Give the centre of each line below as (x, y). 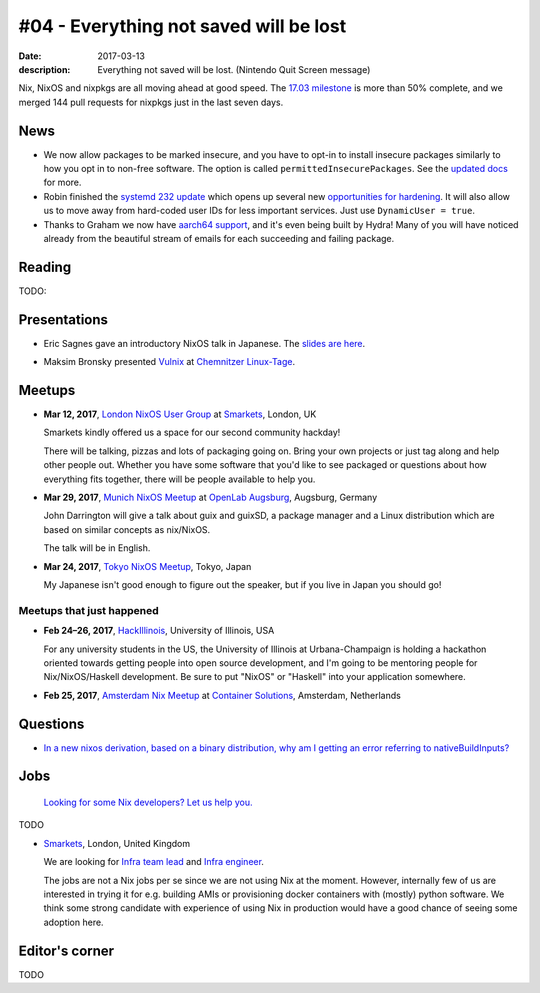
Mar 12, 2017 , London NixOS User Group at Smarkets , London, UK (180, 414)
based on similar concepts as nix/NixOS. (127, 529)
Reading (45, 266)
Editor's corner (66, 950)
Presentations (63, 319)
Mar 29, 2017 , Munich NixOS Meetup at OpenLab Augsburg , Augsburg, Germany (210, 497)
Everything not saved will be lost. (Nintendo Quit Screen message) (234, 69)
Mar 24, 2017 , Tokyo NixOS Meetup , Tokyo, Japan (147, 566)
